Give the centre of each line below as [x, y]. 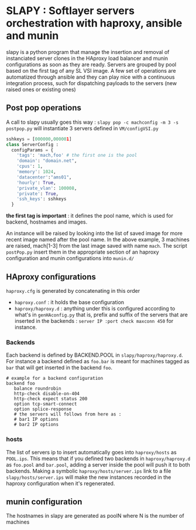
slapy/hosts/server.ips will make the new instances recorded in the [89, 477]
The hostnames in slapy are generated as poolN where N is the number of [95, 516]
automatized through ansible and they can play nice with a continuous [90, 77]
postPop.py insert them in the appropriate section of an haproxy [82, 252]
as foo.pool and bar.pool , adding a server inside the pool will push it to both [98, 464]
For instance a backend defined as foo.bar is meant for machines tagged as [98, 362]
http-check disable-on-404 [47, 394]
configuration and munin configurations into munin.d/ [70, 258]
